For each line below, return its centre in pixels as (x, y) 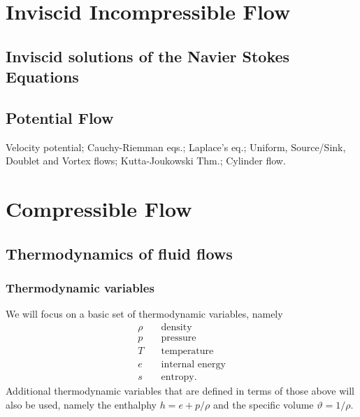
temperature (187, 351)
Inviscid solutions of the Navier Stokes (148, 56)
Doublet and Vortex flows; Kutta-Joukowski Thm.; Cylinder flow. (146, 161)
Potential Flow (60, 117)
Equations (42, 77)
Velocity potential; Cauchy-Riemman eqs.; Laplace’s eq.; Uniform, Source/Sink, (176, 147)
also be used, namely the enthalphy (81, 404)
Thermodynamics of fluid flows (119, 253)
